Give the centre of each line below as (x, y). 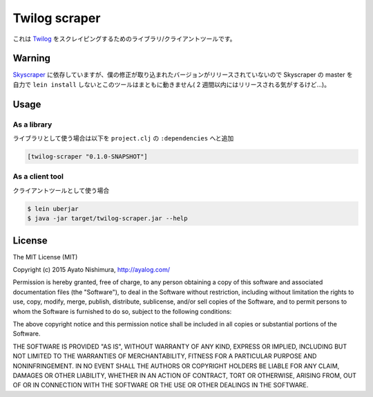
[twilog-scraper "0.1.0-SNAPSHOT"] (87, 156)
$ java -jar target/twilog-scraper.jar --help (107, 219)
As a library (32, 124)
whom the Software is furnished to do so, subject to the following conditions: (122, 311)
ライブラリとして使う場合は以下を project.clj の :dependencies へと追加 (123, 138)
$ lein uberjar (53, 209)
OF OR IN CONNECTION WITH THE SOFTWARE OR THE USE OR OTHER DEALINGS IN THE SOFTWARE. (161, 385)
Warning (32, 58)
